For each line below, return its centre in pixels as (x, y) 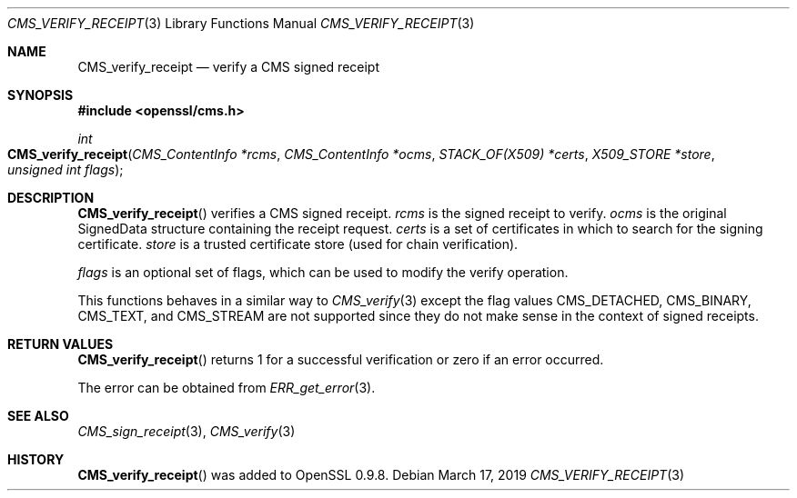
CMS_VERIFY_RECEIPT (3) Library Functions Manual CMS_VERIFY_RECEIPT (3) (241, 23)
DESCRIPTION (51, 198)
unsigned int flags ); (66, 169)
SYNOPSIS (40, 95)
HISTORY (36, 459)
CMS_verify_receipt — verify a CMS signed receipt (229, 67)
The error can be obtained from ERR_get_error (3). (227, 388)
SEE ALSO (38, 416)
